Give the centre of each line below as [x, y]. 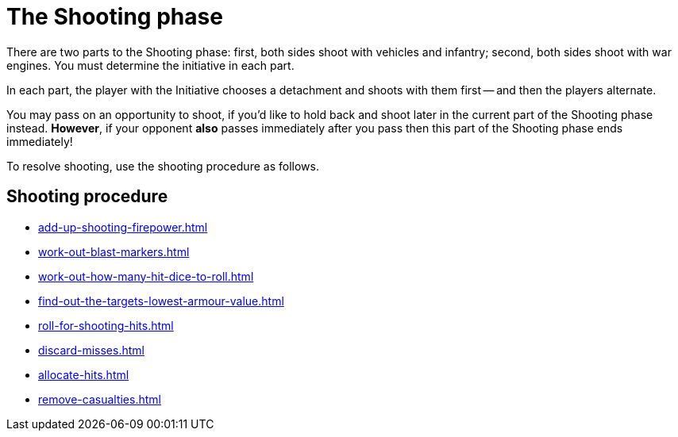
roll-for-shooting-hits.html [106, 325]
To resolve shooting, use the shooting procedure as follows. [163, 166]
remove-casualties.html [100, 399]
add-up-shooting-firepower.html [123, 227]
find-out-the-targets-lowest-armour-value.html [161, 301]
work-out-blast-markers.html [114, 251]
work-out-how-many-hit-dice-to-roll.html [146, 276]
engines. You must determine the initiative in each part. [150, 65]
